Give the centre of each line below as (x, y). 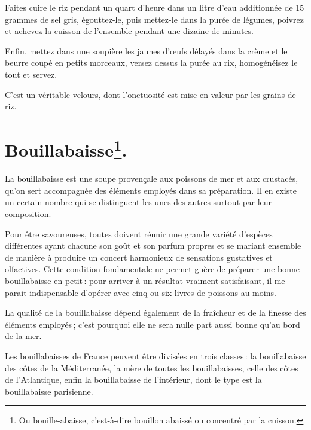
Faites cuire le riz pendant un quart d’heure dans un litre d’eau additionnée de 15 (155, 7)
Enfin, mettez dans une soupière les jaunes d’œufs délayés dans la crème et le (146, 51)
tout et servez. (31, 74)
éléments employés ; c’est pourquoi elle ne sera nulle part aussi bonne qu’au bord (153, 324)
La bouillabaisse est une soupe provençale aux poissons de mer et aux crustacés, (152, 179)
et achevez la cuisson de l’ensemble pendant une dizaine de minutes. (129, 31)
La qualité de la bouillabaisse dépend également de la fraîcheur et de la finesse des (155, 312)
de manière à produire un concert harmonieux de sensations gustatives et (139, 257)
